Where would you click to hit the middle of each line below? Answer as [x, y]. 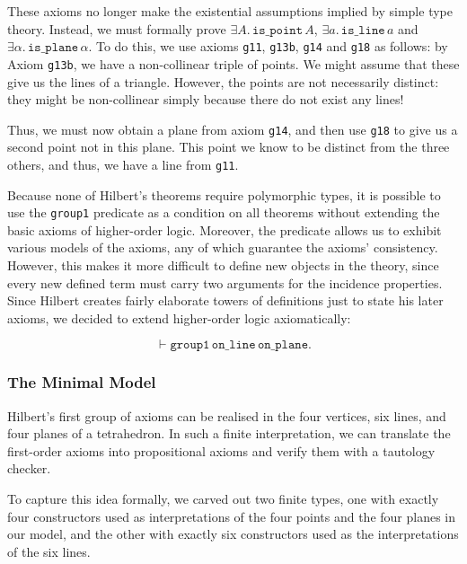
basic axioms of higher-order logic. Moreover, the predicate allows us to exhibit [225, 229]
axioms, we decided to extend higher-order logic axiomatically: [179, 317]
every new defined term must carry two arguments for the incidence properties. [225, 282]
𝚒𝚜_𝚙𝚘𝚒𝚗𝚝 [278, 30]
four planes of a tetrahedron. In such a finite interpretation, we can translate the [229, 433]
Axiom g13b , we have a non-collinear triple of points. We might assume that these [233, 63]
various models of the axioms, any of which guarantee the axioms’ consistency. [223, 247]
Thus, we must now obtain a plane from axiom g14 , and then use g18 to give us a [233, 129]
